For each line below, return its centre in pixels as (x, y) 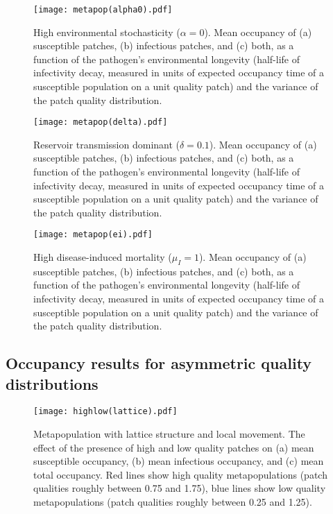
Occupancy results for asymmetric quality (159, 363)
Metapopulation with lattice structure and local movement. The (169, 434)
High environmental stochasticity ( (107, 32)
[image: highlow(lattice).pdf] (105, 412)
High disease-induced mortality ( (103, 257)
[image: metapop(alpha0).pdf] (103, 10)
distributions (52, 383)
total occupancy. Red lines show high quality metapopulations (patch (180, 474)
